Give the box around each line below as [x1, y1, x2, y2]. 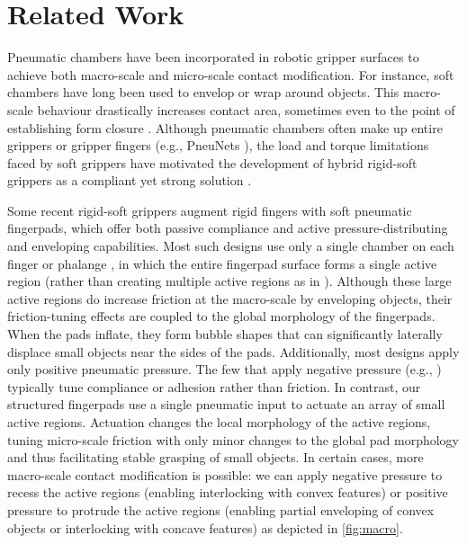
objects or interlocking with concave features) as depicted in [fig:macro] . [7, 518, 403, 537]
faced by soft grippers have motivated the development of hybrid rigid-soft [7, 153, 418, 172]
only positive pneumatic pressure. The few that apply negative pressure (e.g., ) [7, 360, 442, 379]
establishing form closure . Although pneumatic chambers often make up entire [7, 118, 443, 137]
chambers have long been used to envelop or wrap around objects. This [7, 83, 400, 102]
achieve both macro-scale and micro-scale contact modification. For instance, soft [7, 65, 454, 84]
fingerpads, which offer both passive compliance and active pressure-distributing [7, 218, 448, 237]
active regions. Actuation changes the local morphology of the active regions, [7, 413, 431, 431]
